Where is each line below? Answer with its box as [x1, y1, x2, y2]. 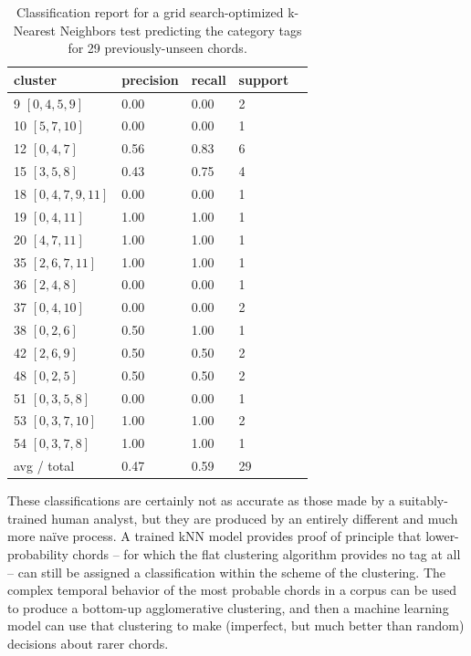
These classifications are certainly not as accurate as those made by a [7, 491, 395, 510]
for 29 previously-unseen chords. [68, 38, 247, 57]
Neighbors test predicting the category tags [59, 20, 302, 39]
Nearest [13, 20, 57, 39]
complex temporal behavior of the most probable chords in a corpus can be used [7, 580, 457, 599]
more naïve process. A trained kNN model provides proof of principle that [7, 526, 422, 546]
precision [121, 69, 179, 89]
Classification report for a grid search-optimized [16, 3, 284, 21]
